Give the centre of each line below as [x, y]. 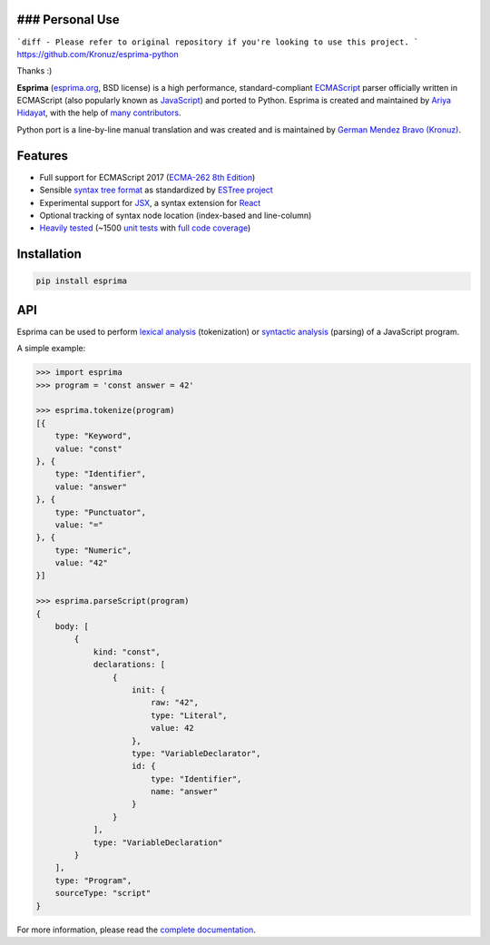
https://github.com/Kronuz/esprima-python [98, 54]
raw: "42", [175, 703]
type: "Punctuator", [101, 512]
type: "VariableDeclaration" [158, 842]
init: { [149, 689]
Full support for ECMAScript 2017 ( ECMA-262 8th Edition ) [147, 177]
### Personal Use [68, 20]
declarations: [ [129, 664]
